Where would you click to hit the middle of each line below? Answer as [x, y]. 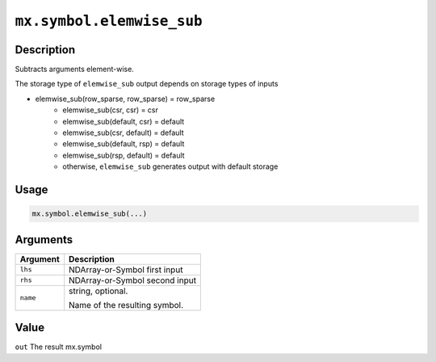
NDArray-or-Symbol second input [133, 280]
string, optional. [99, 291]
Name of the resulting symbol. [126, 305]
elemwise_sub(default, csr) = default [124, 121]
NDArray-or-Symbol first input [126, 269]
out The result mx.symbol [59, 347]
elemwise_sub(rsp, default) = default [124, 155]
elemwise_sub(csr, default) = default [123, 133]
